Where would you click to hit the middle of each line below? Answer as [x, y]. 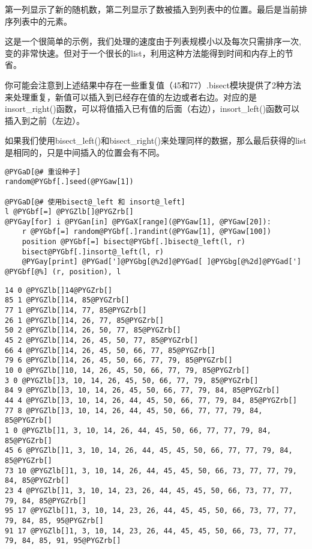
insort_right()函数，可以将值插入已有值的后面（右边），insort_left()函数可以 [152, 109]
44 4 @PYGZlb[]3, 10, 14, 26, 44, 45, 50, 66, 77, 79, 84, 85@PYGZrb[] [151, 400]
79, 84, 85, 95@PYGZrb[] [54, 520]
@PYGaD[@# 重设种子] [43, 172]
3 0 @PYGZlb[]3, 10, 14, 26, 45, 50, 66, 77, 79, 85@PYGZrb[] [132, 380]
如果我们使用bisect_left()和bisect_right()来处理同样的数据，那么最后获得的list [156, 140]
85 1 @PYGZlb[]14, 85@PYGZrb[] [67, 300]
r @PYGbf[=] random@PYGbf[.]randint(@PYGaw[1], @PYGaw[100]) [146, 232]
